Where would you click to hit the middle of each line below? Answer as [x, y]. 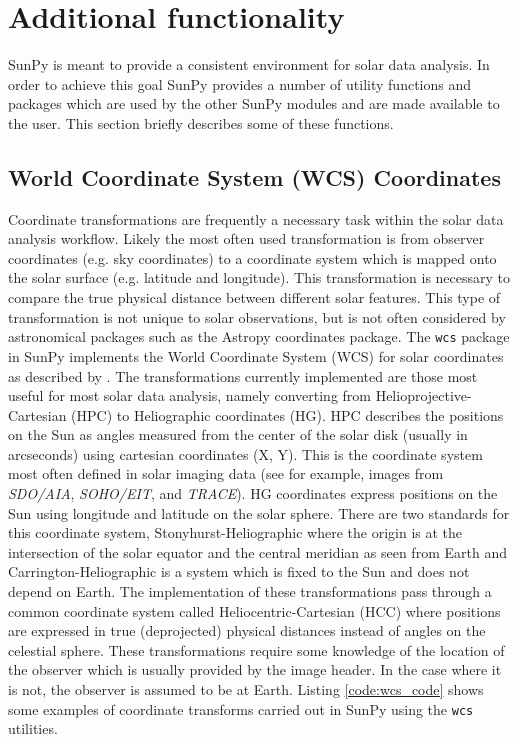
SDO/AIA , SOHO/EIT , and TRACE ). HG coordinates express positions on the [253, 493]
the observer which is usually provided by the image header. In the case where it [255, 669]
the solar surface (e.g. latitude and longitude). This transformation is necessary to [259, 277]
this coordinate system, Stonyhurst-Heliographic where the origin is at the [235, 532]
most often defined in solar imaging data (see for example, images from [226, 473]
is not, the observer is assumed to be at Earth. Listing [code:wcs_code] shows [246, 689]
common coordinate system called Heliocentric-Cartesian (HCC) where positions [254, 610]
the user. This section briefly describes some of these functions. [201, 122]
